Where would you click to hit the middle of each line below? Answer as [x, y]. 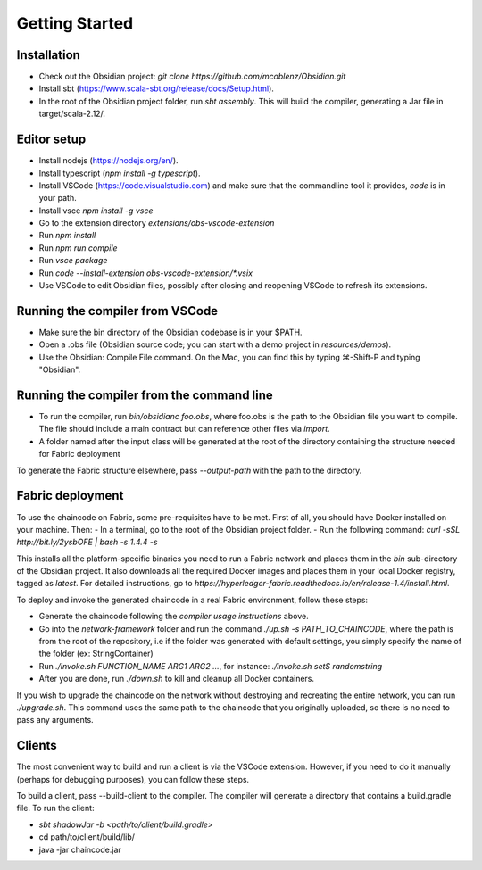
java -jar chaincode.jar [80, 849]
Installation [48, 55]
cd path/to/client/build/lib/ [87, 837]
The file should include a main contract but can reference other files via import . [184, 429]
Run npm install [67, 236]
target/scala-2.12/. [72, 114]
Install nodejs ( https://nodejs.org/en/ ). [108, 161]
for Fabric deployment [79, 454]
